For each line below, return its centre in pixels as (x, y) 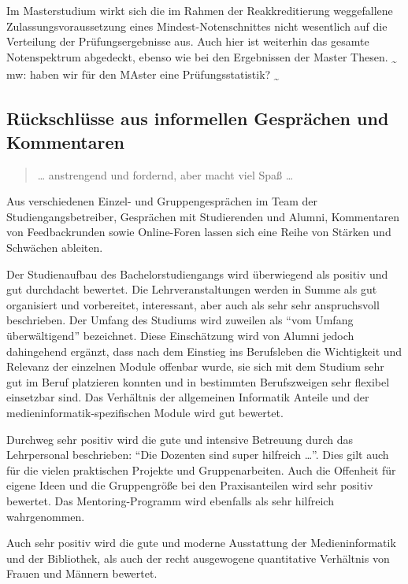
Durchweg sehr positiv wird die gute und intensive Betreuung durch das (180, 439)
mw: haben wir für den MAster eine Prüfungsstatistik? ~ (143, 75)
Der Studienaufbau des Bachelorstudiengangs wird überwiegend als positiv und (197, 274)
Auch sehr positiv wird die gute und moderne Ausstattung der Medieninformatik (201, 543)
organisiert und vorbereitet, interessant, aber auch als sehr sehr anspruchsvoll (193, 304)
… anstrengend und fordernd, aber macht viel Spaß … (165, 174)
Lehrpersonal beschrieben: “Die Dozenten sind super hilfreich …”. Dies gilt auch (198, 455)
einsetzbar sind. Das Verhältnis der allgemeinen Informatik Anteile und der (188, 397)
